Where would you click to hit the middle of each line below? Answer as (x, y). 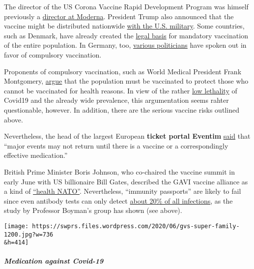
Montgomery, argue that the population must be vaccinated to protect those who (126, 81)
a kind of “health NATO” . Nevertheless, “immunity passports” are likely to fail (123, 191)
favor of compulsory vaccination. (53, 54)
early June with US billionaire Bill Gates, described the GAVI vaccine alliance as (126, 181)
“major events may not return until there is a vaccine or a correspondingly (116, 145)
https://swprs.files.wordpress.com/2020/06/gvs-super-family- (136, 226)
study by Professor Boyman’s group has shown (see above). (93, 210)
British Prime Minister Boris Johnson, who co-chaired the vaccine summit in (119, 171)
